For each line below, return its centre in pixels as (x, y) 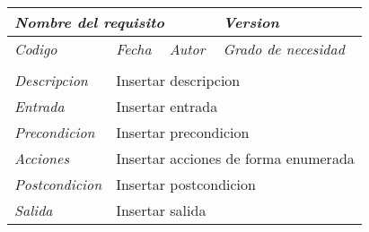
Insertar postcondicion (186, 184)
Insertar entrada (167, 106)
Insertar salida (161, 210)
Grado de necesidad (284, 49)
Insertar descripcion (178, 80)
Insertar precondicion (183, 132)
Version (251, 22)
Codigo (36, 49)
